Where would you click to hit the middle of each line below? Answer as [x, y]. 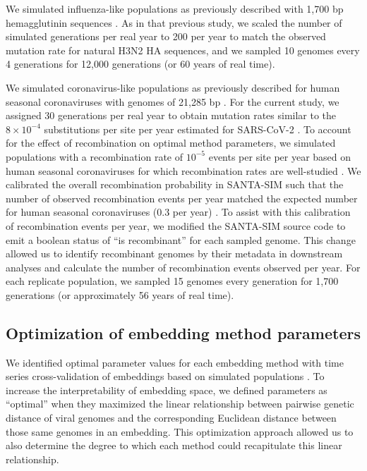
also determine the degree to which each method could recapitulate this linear [174, 445]
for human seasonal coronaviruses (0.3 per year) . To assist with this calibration [178, 212]
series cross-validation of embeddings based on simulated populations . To [165, 376]
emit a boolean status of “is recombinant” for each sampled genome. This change [181, 239]
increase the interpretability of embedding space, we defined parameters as [167, 390]
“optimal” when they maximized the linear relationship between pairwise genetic [180, 404]
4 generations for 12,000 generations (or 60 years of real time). [140, 64]
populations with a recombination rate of [95, 156]
